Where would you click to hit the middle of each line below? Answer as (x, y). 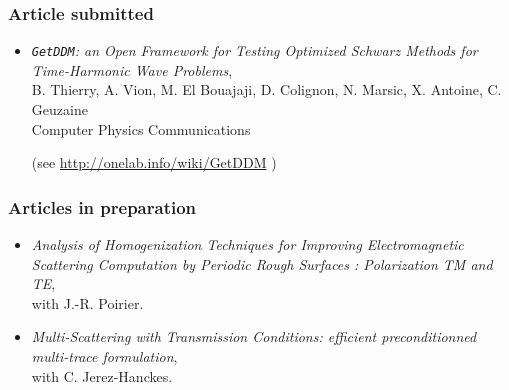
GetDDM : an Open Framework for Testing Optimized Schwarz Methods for (254, 50)
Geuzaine (59, 109)
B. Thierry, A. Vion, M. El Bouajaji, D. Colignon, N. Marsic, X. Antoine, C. (266, 89)
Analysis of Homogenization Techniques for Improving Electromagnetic (247, 244)
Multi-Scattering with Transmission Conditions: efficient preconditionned (254, 336)
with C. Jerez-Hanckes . (102, 375)
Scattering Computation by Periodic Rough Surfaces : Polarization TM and (262, 263)
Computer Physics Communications (141, 128)
